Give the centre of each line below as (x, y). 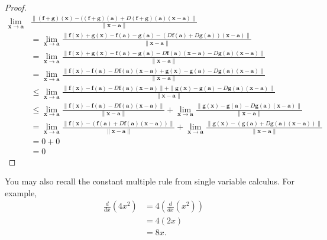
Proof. (16, 7)
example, (21, 192)
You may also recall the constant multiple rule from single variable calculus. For (150, 181)
